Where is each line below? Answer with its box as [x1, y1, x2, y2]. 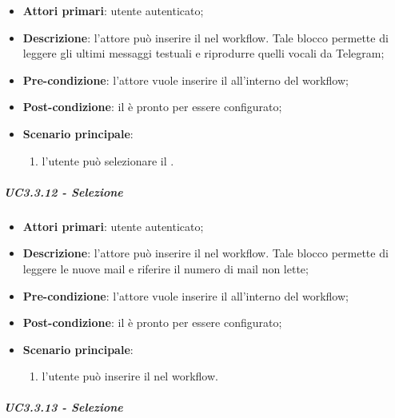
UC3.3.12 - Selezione [4, 183, 123, 200]
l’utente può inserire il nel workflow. [42, 368, 218, 384]
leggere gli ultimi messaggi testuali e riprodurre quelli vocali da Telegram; [22, 45, 385, 62]
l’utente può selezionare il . [42, 152, 174, 169]
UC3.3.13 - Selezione [4, 399, 123, 416]
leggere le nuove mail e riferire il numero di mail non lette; [22, 260, 309, 277]
